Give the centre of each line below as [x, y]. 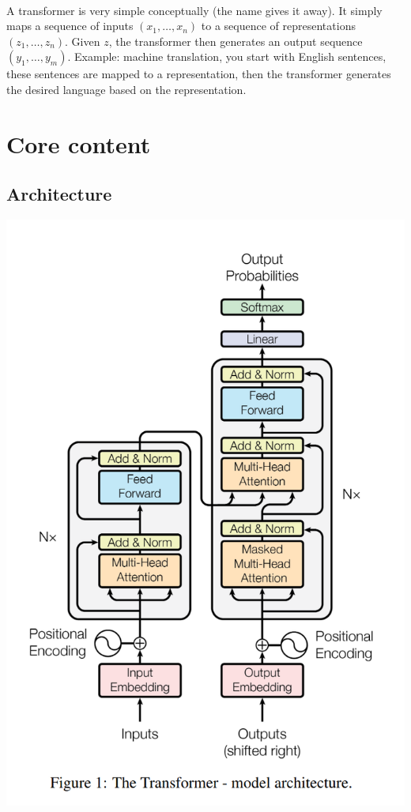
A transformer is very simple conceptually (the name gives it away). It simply [194, 10]
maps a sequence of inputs [70, 26]
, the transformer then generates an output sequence [236, 41]
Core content [79, 143]
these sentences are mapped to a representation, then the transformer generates [199, 74]
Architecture [59, 194]
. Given [83, 41]
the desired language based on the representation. [126, 89]
